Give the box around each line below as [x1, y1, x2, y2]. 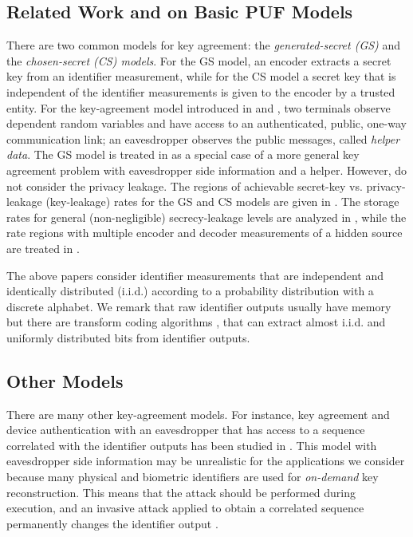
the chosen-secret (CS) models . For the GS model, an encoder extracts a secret [6, 52, 391, 69]
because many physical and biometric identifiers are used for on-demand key [6, 468, 379, 485]
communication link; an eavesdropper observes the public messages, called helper [6, 130, 400, 147]
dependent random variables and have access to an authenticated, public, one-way [6, 115, 407, 132]
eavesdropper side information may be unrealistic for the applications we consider [6, 452, 405, 469]
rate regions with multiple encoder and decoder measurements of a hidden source [6, 224, 403, 241]
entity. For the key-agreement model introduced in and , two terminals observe [6, 99, 391, 116]
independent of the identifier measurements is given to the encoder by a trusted [6, 83, 395, 100]
